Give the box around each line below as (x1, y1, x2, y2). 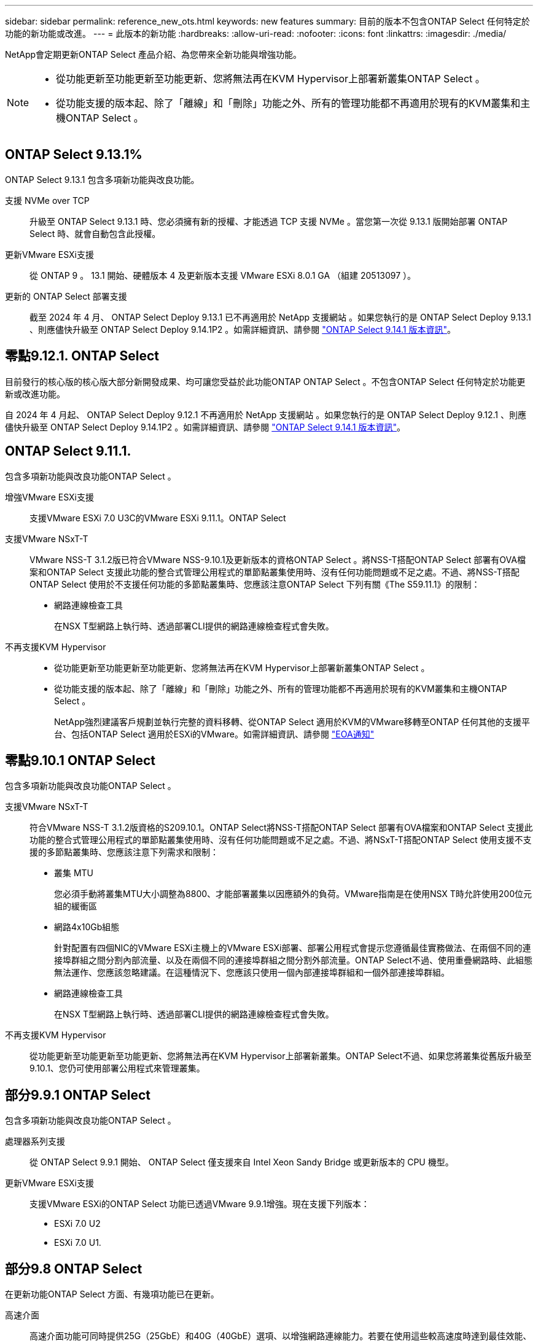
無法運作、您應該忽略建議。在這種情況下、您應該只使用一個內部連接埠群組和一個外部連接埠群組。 (54, 967, 450, 978)
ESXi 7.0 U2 (54, 1218, 101, 1229)
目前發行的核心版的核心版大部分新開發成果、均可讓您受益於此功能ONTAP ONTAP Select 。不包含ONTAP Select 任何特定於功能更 (5, 376, 526, 387)
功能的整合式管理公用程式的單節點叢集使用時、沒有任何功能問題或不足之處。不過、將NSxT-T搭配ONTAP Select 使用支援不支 (29, 834, 532, 845)
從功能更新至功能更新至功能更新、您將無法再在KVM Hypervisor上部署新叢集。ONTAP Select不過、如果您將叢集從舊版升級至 (29, 1051, 532, 1062)
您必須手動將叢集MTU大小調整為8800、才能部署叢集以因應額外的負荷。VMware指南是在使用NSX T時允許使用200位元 (54, 888, 532, 900)
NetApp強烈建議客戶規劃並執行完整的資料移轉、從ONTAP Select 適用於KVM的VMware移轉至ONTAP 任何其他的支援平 (54, 716, 531, 727)
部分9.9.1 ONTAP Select (5, 1087, 151, 1103)
